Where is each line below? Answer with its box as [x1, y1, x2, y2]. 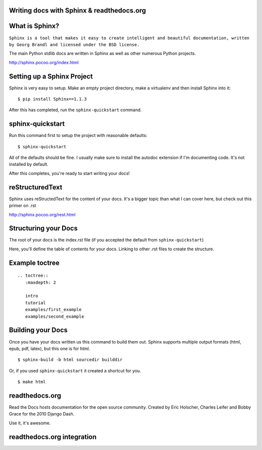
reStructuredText [9, 183, 63, 191]
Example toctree [9, 259, 60, 267]
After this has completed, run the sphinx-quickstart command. [9, 107, 142, 113]
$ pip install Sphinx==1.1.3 [17, 96, 87, 102]
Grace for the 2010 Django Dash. [9, 411, 75, 417]
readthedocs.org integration [9, 433, 97, 441]
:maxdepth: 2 [25, 279, 56, 285]
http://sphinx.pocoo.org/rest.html [9, 211, 76, 217]
